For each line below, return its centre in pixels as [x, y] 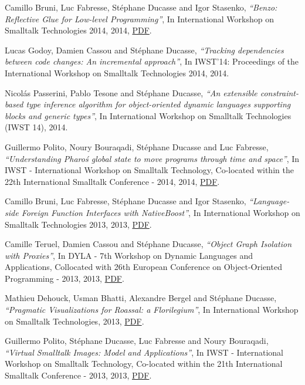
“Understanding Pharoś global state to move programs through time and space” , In [152, 158]
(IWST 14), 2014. [36, 127]
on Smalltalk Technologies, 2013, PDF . [74, 321]
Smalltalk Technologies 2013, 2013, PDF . [78, 224]
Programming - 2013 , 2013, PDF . [65, 278]
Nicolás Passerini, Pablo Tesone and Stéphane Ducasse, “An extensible [131, 92]
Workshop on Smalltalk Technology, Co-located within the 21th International [144, 364]
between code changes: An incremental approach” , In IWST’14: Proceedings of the [152, 61]
